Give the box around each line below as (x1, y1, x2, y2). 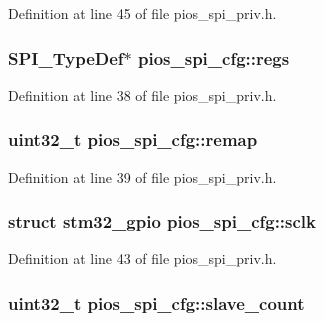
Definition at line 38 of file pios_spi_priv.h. (8, 84, 277, 105)
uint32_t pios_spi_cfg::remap (8, 127, 258, 152)
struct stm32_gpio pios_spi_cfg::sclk (8, 209, 317, 234)
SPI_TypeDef (8, 45, 124, 70)
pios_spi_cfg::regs (138, 45, 290, 70)
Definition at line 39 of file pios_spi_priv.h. (8, 166, 277, 187)
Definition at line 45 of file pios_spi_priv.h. (8, 3, 277, 23)
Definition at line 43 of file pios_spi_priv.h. (8, 248, 277, 269)
